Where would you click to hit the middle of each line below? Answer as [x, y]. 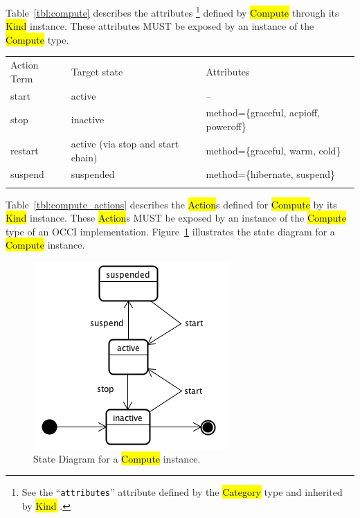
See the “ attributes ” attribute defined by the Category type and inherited [182, 492]
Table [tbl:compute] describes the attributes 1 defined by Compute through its [172, 11]
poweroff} [226, 126]
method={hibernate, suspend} [270, 174]
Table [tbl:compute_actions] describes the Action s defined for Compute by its [171, 204]
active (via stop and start [125, 143]
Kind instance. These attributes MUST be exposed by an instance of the [160, 26]
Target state [97, 71]
